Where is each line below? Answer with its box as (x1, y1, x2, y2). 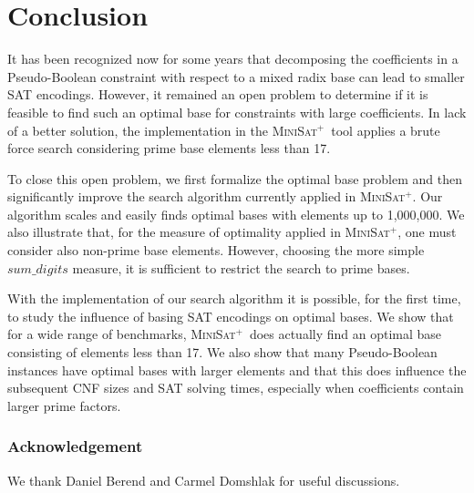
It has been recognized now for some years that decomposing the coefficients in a (7, 49, 459, 68)
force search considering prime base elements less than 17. (7, 139, 331, 158)
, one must (397, 222, 457, 241)
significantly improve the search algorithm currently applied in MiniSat (7, 187, 406, 206)
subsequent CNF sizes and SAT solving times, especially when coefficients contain (7, 378, 464, 397)
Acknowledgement (7, 435, 143, 457)
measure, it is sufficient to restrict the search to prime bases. (72, 258, 410, 277)
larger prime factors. (7, 395, 121, 415)
